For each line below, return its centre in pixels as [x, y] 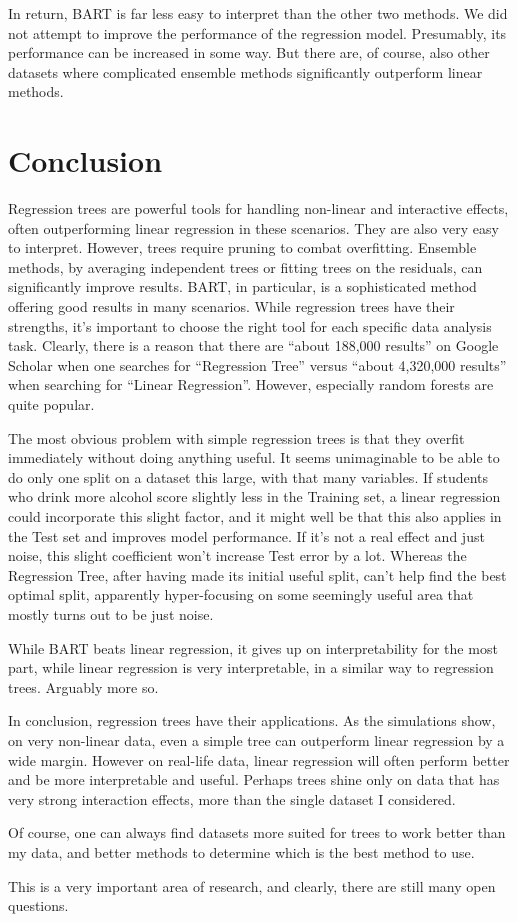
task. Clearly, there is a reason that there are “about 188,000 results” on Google [253, 345]
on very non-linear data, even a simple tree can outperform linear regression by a [256, 739]
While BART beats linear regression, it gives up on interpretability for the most [253, 647]
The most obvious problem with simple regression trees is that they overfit [236, 437]
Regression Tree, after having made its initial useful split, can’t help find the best [257, 574]
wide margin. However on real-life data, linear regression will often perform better [259, 759]
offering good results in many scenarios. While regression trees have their [231, 306]
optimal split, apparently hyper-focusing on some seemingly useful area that [241, 594]
